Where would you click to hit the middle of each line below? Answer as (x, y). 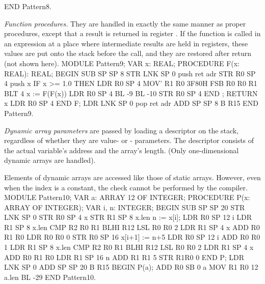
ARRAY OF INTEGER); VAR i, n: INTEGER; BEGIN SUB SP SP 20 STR (125, 207)
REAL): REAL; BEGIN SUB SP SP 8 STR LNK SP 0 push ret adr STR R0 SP (130, 73)
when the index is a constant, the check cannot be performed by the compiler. (126, 187)
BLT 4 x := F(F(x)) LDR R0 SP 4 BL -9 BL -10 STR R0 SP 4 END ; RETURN (131, 93)
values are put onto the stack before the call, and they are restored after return (128, 53)
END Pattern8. (28, 6)
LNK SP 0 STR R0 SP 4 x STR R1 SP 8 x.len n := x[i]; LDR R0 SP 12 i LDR (128, 217)
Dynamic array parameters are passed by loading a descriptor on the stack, (122, 130)
